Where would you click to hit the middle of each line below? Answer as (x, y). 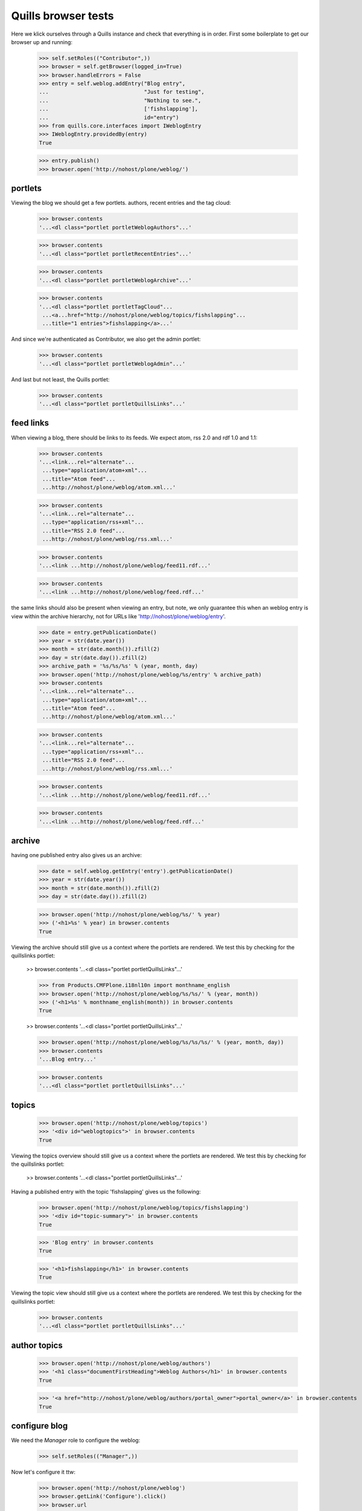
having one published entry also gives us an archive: (76, 855)
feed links (30, 423)
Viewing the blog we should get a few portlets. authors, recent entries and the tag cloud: (121, 203)
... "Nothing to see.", (120, 100)
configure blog (40, 1425)
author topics (37, 1345)
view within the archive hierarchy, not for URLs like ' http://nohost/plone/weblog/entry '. (119, 616)
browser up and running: (42, 42)
